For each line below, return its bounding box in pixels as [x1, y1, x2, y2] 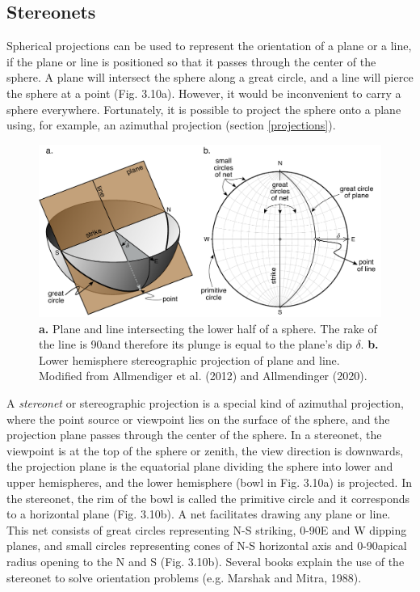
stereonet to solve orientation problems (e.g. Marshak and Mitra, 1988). [6, 569, 362, 586]
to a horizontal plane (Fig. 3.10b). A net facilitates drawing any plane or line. [6, 505, 391, 522]
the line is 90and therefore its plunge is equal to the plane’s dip [39, 336, 352, 353]
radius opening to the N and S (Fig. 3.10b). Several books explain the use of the [6, 552, 405, 569]
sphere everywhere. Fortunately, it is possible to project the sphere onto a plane [6, 100, 401, 117]
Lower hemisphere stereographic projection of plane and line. [39, 351, 340, 368]
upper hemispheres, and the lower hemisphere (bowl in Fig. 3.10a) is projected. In [6, 473, 412, 490]
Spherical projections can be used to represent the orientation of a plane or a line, [6, 37, 412, 54]
